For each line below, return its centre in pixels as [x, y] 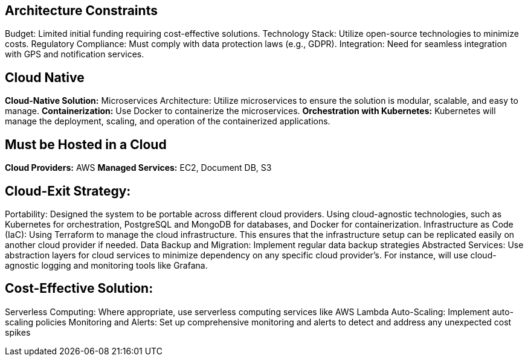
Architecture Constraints [81, 11]
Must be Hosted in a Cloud [86, 144]
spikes [18, 332]
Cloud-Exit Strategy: [68, 191]
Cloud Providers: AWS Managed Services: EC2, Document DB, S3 [138, 168]
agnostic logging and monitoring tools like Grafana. [106, 265]
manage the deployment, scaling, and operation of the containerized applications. [168, 121]
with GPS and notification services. [75, 54]
